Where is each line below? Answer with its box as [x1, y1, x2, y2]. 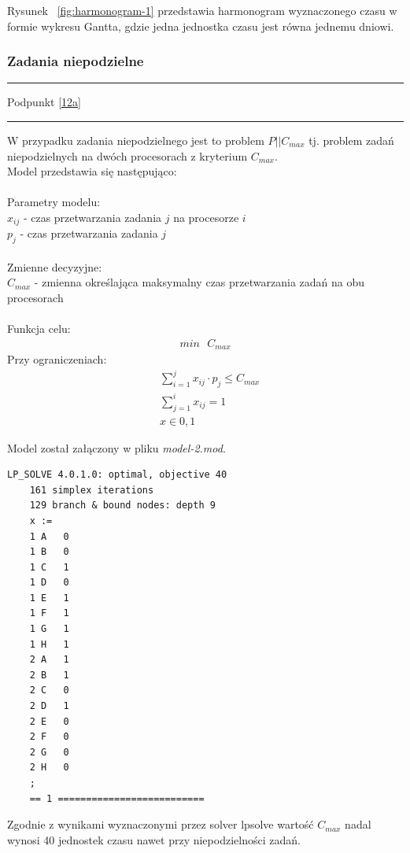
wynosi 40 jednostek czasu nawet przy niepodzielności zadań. [7, 831, 301, 847]
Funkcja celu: [7, 320, 71, 337]
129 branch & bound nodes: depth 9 [29, 500, 216, 511]
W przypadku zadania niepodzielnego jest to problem [7, 132, 264, 148]
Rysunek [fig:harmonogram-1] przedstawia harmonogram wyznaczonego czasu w [7, 2, 397, 18]
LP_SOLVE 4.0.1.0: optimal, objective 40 [7, 469, 227, 481]
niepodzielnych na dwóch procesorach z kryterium [7, 147, 248, 164]
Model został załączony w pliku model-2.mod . [7, 439, 226, 456]
